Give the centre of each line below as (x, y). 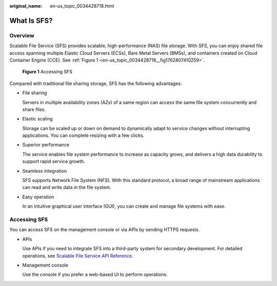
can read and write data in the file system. (67, 188)
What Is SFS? (31, 21)
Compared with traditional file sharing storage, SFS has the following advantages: (96, 83)
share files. (34, 109)
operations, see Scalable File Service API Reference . (78, 256)
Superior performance (46, 145)
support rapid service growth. (54, 161)
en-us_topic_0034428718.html (82, 6)
